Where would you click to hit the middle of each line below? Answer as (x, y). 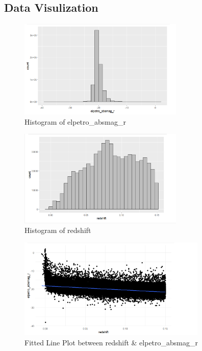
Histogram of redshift (58, 230)
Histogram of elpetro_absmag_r (75, 121)
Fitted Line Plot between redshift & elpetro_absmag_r (111, 342)
